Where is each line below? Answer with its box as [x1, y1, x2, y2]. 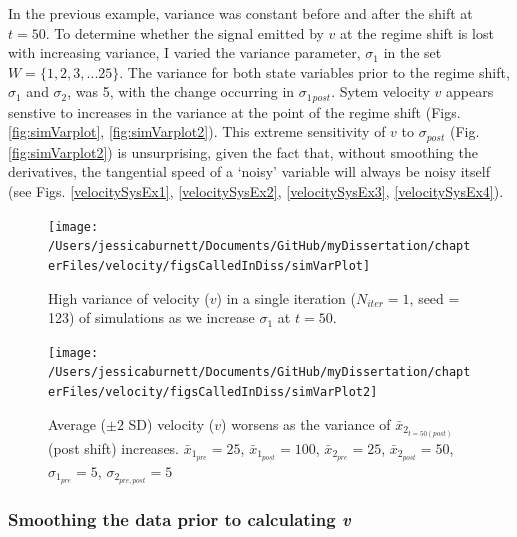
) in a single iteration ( [216, 287, 356, 308]
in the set [383, 42, 442, 63]
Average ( [48, 413, 106, 434]
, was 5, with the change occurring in [67, 81, 295, 102]
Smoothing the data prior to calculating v [8, 506, 351, 531]
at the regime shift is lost [340, 22, 494, 43]
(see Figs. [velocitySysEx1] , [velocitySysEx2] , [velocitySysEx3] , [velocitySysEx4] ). [8, 181, 504, 202]
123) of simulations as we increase [48, 307, 255, 328]
